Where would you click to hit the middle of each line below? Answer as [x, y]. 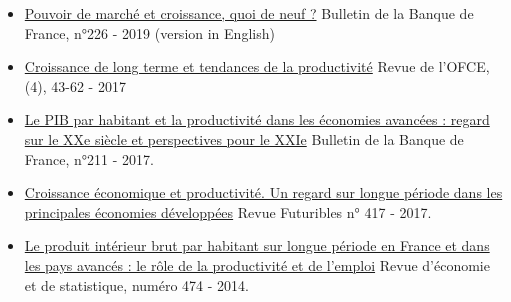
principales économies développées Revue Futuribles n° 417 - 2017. [228, 211]
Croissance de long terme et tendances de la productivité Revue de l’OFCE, [257, 66]
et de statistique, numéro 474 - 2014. [136, 284]
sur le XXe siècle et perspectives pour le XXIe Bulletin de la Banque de [244, 138]
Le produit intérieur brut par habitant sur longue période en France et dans [257, 245]
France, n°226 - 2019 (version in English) [149, 32]
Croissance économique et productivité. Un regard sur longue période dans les [263, 192]
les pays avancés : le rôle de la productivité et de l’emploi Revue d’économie [257, 264]
